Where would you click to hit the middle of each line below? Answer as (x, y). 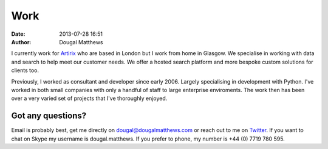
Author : (21, 42)
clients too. (25, 70)
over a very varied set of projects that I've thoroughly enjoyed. (89, 98)
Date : (18, 34)
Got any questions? (49, 116)
